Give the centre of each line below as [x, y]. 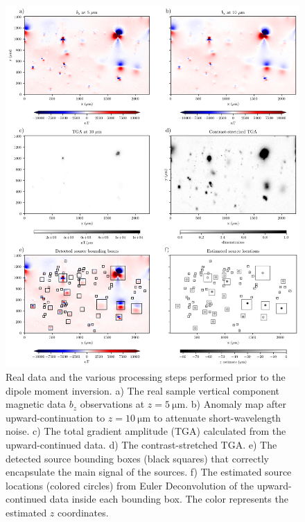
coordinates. [83, 512]
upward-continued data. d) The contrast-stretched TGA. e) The [141, 445]
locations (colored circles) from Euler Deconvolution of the [130, 485]
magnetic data [36, 404]
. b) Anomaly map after [236, 404]
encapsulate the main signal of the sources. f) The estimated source [149, 472]
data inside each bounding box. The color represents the [169, 499]
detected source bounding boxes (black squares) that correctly [138, 458]
